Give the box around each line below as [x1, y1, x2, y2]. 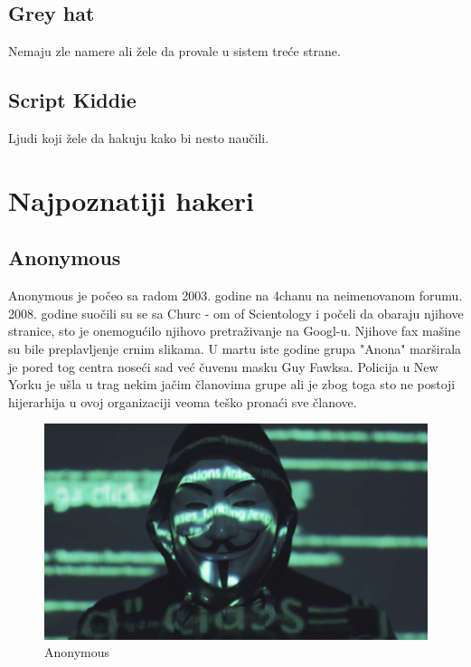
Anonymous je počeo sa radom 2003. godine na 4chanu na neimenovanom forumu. [8, 286, 463, 305]
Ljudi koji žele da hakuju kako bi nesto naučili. [8, 129, 269, 147]
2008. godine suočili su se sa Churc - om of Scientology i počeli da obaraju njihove [8, 303, 464, 322]
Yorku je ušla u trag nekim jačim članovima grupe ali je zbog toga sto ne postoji [8, 375, 456, 394]
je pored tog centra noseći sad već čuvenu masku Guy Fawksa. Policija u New [8, 357, 438, 376]
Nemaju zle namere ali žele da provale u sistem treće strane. [8, 42, 341, 61]
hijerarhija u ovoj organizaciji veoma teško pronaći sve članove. [8, 392, 357, 411]
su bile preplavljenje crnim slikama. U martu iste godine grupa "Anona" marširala [8, 338, 462, 357]
